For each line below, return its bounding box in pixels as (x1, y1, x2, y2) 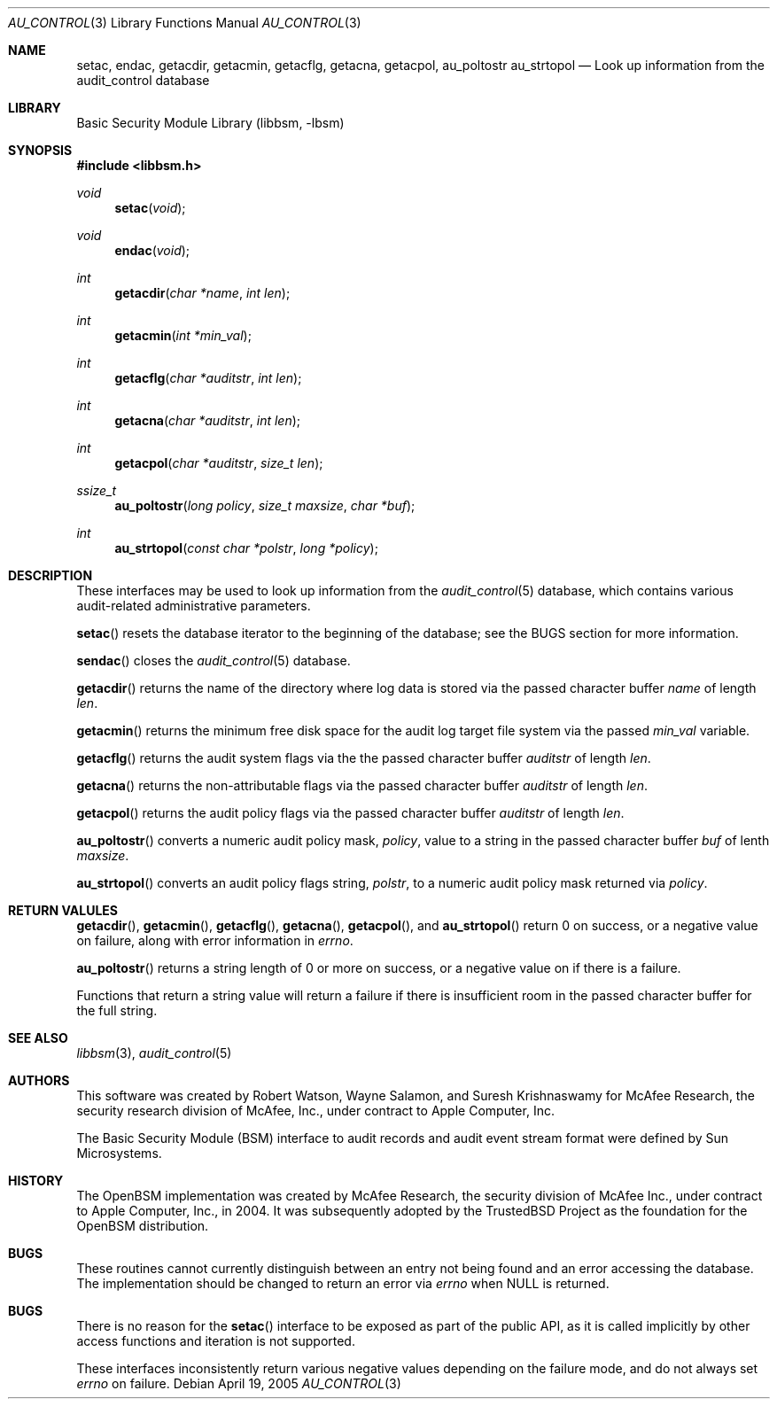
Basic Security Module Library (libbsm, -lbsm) (76, 115, 345, 130)
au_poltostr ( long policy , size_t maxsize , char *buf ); (114, 498, 416, 513)
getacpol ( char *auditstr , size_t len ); (114, 455, 323, 470)
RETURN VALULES (8, 903, 119, 918)
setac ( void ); (114, 200, 186, 215)
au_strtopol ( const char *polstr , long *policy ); (114, 540, 378, 555)
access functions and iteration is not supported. (76, 1333, 355, 1348)
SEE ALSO (8, 1030, 68, 1045)
